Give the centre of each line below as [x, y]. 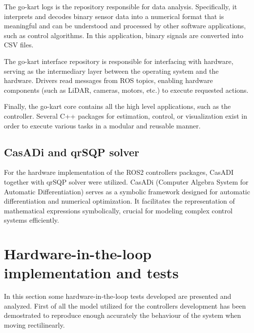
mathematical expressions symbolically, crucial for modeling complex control [118, 210]
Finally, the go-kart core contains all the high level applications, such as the [117, 106]
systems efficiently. [32, 220]
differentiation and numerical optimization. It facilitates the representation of [119, 201]
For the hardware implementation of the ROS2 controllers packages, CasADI [119, 172]
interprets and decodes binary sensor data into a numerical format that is [114, 16]
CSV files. [19, 45]
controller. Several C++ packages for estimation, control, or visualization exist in [126, 115]
